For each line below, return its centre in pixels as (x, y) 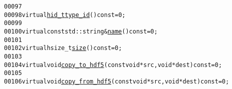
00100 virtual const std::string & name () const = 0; (81, 31)
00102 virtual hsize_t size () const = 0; (63, 48)
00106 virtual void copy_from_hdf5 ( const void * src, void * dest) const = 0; (117, 81)
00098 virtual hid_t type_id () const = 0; (65, 15)
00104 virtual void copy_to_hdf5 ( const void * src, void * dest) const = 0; (113, 65)
